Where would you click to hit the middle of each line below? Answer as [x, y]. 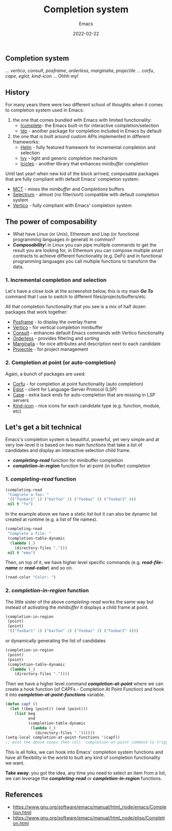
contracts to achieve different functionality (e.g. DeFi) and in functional [87, 256]
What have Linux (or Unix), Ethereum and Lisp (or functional [76, 234]
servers [21, 400]
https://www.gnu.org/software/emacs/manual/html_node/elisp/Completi [89, 818]
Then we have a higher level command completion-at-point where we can [84, 684]
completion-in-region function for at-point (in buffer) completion [81, 466]
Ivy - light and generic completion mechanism [69, 158]
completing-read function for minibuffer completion [68, 460]
